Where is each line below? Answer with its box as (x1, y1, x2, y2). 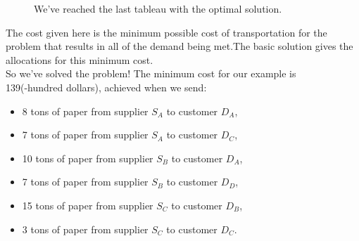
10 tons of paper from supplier (22, 150, 153, 165)
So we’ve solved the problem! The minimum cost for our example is (6, 66, 296, 81)
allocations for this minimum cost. (6, 52, 153, 67)
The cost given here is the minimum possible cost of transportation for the (6, 25, 327, 39)
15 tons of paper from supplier (22, 197, 153, 212)
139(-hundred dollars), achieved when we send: (6, 79, 207, 94)
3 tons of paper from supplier (22, 221, 149, 236)
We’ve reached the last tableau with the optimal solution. (34, 1, 282, 15)
